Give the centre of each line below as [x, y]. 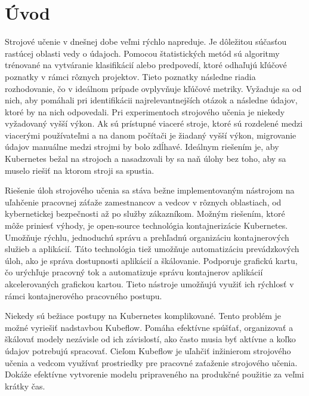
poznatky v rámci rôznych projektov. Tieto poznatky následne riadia [130, 76]
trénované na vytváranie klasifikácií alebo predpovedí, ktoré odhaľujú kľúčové [146, 65]
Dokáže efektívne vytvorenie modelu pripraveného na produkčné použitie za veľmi [154, 374]
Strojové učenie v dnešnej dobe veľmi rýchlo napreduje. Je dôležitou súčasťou [146, 42]
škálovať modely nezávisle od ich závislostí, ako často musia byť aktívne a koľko [150, 339]
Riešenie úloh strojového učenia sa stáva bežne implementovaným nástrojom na [150, 190]
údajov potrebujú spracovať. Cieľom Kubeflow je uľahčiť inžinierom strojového [148, 350]
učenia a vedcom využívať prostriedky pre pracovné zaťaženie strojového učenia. [151, 362]
